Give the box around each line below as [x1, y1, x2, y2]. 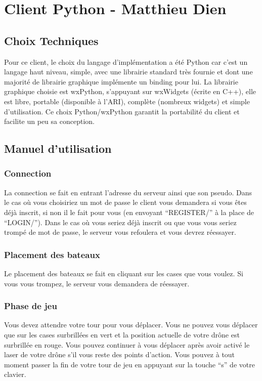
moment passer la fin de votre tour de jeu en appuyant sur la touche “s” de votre [4, 359, 255, 369]
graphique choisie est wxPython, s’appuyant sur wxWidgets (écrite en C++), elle [4, 86, 256, 97]
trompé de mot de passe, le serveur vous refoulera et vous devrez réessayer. [4, 227, 236, 237]
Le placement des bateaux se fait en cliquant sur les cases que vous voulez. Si [4, 268, 243, 278]
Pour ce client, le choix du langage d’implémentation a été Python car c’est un [4, 56, 248, 67]
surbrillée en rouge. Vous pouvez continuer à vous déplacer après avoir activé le [4, 339, 250, 350]
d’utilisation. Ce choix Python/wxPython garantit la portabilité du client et [4, 106, 240, 116]
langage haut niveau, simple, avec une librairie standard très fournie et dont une [4, 66, 253, 77]
